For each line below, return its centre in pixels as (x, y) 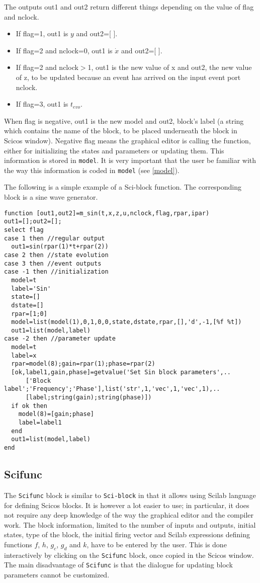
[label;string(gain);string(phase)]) (89, 398)
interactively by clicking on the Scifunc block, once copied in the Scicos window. (129, 555)
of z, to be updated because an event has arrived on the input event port (128, 77)
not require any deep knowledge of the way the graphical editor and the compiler (129, 515)
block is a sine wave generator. (51, 197)
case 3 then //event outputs (53, 263)
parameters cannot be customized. (57, 574)
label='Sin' (31, 288)
